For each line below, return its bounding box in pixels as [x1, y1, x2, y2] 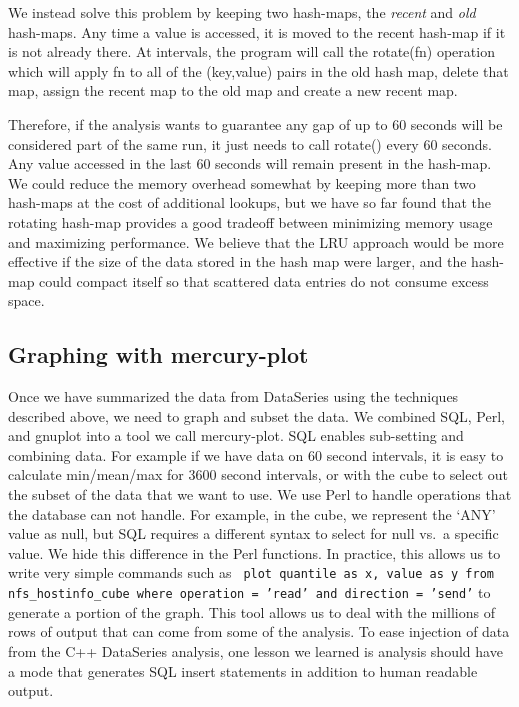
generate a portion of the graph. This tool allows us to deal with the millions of [8, 601, 495, 622]
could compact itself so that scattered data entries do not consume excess [39, 270, 489, 291]
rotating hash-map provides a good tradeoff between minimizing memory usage [8, 211, 493, 232]
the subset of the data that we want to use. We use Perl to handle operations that [8, 484, 512, 505]
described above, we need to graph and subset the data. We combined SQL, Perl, [8, 405, 505, 426]
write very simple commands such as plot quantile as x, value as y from [8, 562, 494, 583]
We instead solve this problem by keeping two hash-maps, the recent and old [8, 2, 476, 22]
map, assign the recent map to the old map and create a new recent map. [8, 80, 458, 101]
